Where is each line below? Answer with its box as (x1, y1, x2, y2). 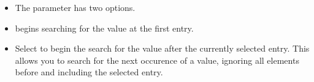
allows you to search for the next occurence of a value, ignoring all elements (15, 53, 299, 66)
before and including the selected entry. (15, 66, 163, 78)
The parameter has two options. (15, 1, 136, 13)
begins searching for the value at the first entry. (15, 21, 194, 34)
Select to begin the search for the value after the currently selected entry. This (15, 42, 310, 55)
